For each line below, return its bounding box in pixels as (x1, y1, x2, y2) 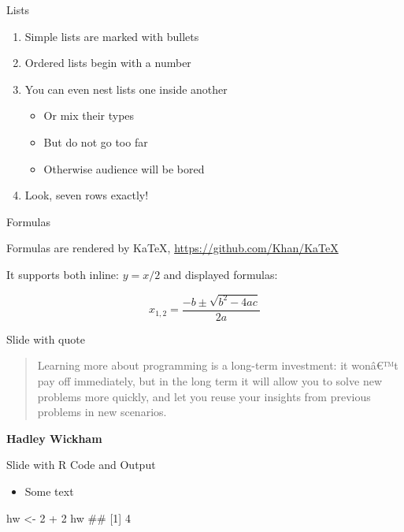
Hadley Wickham (6, 430, 102, 446)
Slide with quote (6, 330, 85, 347)
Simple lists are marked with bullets (24, 28, 199, 44)
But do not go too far (43, 133, 148, 150)
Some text (24, 483, 74, 500)
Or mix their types (43, 107, 135, 124)
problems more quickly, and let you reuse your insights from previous (37, 388, 371, 404)
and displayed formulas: (163, 266, 278, 282)
